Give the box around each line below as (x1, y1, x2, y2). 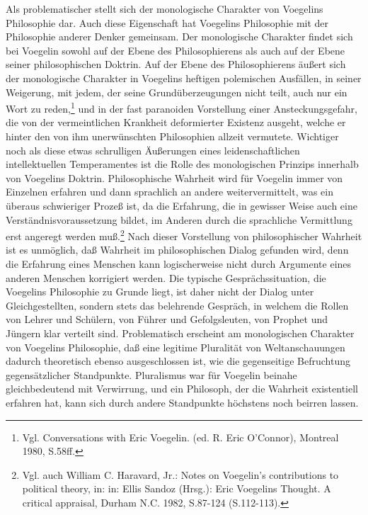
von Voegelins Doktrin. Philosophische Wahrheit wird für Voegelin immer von (6, 170, 343, 185)
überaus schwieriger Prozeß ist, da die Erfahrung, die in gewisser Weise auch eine (6, 198, 357, 213)
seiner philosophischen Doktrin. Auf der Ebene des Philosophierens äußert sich (6, 57, 346, 72)
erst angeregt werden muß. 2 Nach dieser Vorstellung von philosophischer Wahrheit (6, 227, 362, 243)
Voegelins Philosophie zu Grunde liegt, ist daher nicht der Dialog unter (6, 284, 314, 299)
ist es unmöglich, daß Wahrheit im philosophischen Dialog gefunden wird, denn (6, 242, 349, 257)
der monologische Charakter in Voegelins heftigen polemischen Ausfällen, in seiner (6, 70, 362, 85)
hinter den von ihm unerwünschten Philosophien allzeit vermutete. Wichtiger (6, 129, 339, 143)
